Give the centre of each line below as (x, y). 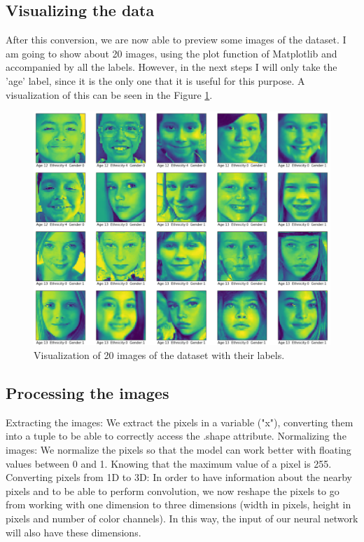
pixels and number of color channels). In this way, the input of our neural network (182, 519)
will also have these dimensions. (73, 532)
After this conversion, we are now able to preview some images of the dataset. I (176, 40)
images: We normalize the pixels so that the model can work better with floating (178, 450)
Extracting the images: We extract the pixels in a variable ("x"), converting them (180, 422)
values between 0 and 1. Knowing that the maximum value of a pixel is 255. (169, 463)
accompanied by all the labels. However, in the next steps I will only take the (171, 67)
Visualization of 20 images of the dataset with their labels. (159, 355)
